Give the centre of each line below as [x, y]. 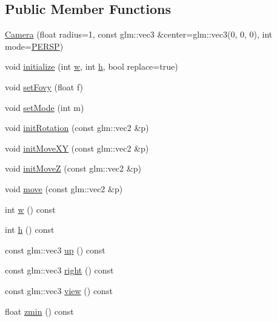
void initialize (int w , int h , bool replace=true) [92, 66]
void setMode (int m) [45, 107]
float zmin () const [39, 311]
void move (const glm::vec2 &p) [64, 188]
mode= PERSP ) [34, 46]
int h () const [30, 230]
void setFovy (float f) [44, 86]
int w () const [30, 209]
